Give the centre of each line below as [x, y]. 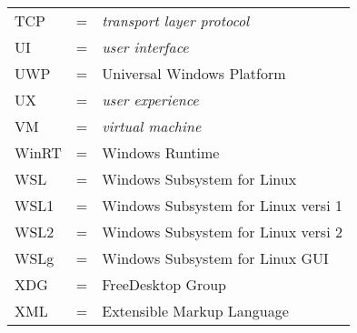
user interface [145, 47]
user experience [150, 100]
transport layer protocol [176, 20]
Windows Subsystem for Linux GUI [215, 258]
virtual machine [152, 126]
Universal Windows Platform [194, 73]
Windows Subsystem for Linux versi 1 [222, 205]
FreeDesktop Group [164, 284]
